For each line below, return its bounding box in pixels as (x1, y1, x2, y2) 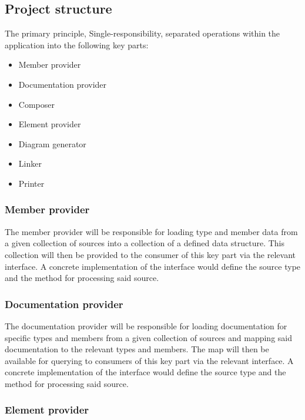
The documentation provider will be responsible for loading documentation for (5, 319, 287, 332)
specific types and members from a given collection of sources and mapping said (5, 331, 292, 343)
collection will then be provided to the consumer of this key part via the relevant (5, 248, 296, 260)
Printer (18, 177, 45, 189)
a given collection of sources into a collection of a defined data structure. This (5, 237, 285, 249)
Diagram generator (18, 137, 86, 150)
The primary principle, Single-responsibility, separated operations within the (5, 27, 280, 39)
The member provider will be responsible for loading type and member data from (5, 225, 298, 237)
